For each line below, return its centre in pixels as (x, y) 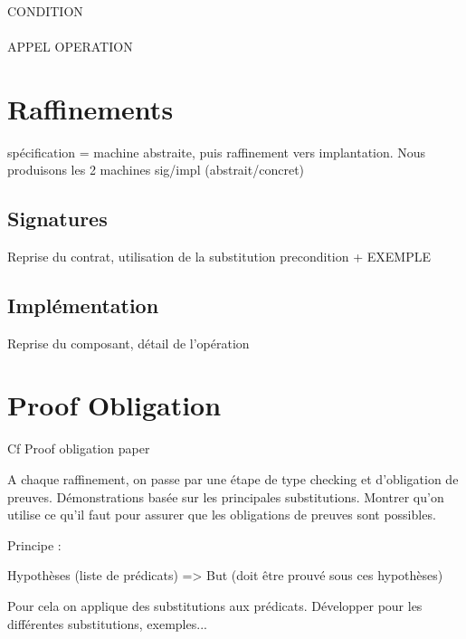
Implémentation (83, 305)
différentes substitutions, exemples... (107, 623)
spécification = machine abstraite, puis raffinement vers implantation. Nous (217, 152)
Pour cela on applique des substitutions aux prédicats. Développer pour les (215, 605)
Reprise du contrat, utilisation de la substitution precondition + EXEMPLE (219, 256)
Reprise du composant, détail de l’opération (128, 343)
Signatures (57, 219)
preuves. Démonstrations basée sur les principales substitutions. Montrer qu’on (226, 496)
